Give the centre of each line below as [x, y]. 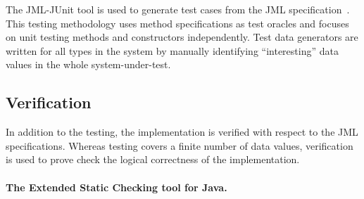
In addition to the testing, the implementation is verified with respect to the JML [182, 132]
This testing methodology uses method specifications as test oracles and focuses [177, 23]
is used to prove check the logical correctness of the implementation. [153, 159]
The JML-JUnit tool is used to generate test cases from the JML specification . [178, 9]
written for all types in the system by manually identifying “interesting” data [172, 50]
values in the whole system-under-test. [88, 64]
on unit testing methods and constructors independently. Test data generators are [182, 37]
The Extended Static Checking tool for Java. [117, 187]
